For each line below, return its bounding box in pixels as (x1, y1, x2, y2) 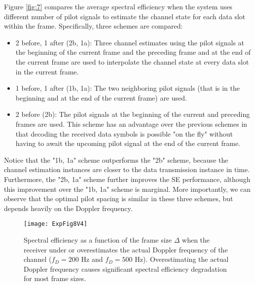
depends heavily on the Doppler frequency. (4, 203, 133, 213)
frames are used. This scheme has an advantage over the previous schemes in (15, 118, 248, 129)
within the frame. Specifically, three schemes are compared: (4, 21, 183, 31)
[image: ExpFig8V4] (24, 220, 87, 228)
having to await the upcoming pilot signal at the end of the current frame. (15, 138, 241, 148)
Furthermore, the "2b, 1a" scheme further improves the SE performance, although (4, 174, 251, 184)
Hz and (81, 254, 103, 264)
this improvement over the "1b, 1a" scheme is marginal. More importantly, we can (4, 183, 251, 194)
